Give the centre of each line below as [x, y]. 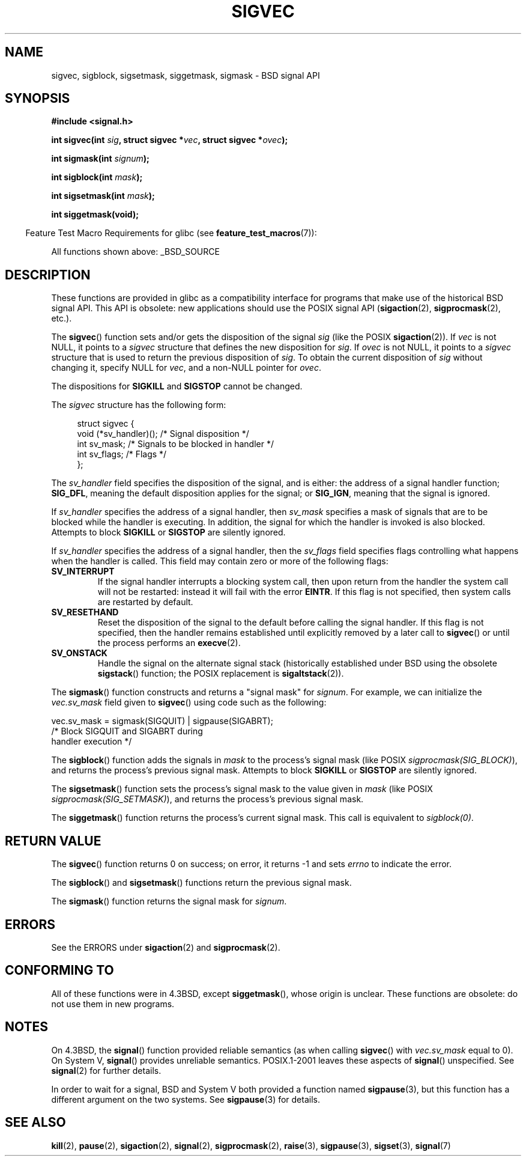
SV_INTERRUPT [83, 571]
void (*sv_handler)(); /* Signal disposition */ [163, 434]
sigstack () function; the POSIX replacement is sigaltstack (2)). [221, 674]
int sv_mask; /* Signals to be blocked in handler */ [175, 444]
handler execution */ [92, 742]
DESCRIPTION [48, 275]
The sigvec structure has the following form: [139, 405]
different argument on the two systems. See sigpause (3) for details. [186, 1099]
